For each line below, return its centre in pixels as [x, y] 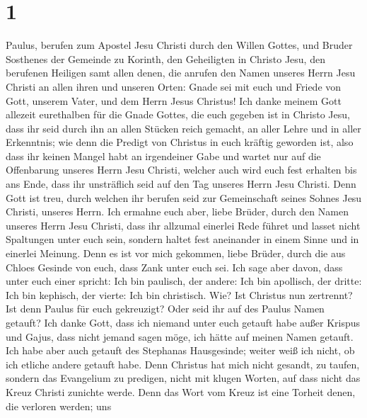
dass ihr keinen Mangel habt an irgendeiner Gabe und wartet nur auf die [163, 156]
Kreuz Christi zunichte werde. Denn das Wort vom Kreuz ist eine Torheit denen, [181, 391]
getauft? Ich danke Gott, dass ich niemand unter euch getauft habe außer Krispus [183, 322]
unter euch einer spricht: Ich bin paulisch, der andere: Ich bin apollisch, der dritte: [184, 281]
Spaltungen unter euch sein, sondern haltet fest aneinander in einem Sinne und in [182, 239]
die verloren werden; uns [59, 406]
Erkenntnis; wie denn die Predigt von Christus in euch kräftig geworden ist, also [180, 142]
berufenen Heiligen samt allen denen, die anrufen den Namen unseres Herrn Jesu [181, 73]
